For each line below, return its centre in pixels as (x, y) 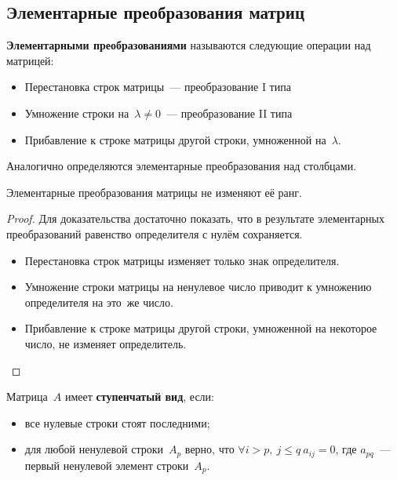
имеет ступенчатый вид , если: (139, 396)
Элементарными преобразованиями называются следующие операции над (189, 45)
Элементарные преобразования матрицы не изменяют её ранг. (154, 192)
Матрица (27, 396)
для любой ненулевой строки (94, 449)
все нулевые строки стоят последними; (117, 422)
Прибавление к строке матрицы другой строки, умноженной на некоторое (201, 328)
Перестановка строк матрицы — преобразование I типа (158, 87)
